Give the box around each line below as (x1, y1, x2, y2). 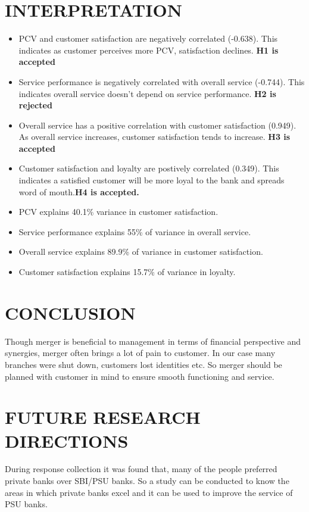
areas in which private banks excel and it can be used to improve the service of (5, 486, 293, 498)
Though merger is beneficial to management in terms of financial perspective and (5, 335, 301, 347)
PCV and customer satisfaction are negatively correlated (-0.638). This (18, 32, 278, 45)
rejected (18, 99, 52, 111)
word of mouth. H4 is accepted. (18, 185, 139, 198)
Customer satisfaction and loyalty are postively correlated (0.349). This (18, 162, 279, 174)
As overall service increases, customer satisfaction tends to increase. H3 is (18, 130, 291, 143)
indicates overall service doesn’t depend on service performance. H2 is (18, 87, 276, 99)
